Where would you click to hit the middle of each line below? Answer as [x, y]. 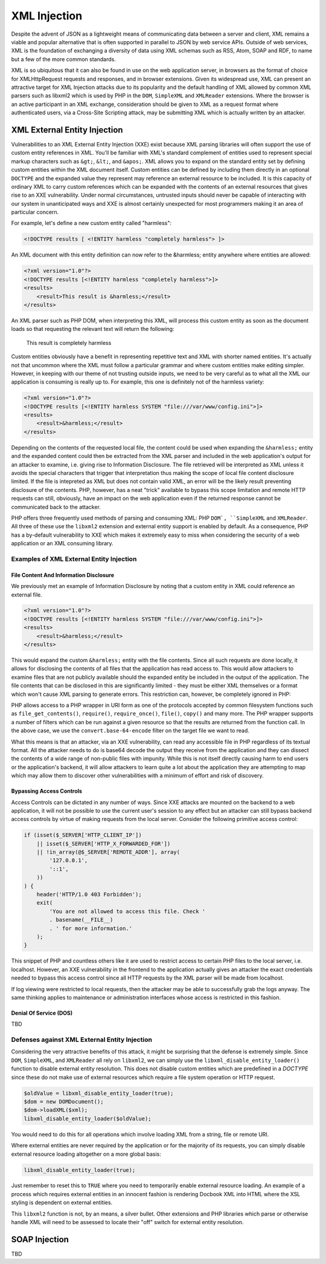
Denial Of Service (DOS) [42, 1013]
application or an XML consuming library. [62, 543]
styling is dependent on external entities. [62, 1203]
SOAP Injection [40, 1239]
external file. [27, 594]
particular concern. [35, 212]
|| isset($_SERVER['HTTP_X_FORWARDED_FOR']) [104, 843]
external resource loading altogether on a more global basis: [86, 1154]
